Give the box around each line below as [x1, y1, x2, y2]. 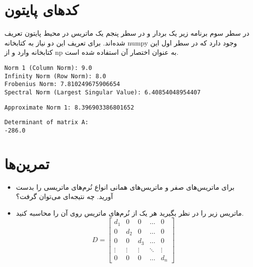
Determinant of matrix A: [4, 119, 89, 126]
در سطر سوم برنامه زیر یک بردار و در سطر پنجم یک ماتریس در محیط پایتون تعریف [4, 28, 250, 38]
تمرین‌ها [4, 153, 49, 173]
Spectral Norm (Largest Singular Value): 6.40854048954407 [4, 89, 201, 96]
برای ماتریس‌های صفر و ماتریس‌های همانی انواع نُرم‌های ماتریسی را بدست [16, 181, 235, 192]
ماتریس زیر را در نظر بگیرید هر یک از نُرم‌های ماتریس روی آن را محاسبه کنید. [16, 207, 244, 218]
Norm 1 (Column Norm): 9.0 [4, 64, 92, 71]
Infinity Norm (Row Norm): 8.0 [4, 72, 106, 80]
